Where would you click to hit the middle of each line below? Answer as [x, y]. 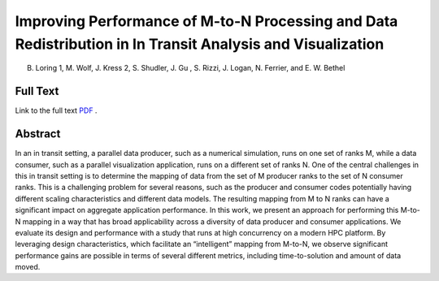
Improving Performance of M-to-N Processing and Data [206, 21]
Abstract [38, 134]
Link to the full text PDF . [56, 110]
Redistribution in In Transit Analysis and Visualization [200, 44]
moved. [28, 267]
